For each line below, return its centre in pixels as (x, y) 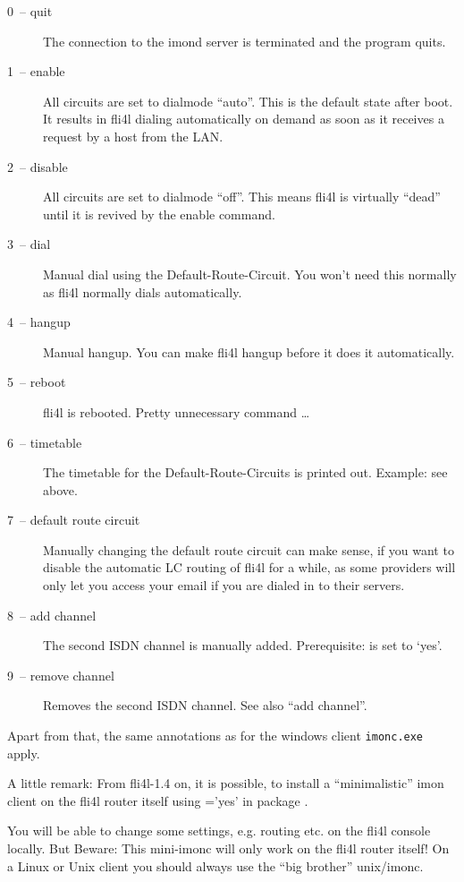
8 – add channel (52, 615)
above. (60, 489)
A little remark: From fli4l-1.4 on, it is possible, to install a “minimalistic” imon (226, 783)
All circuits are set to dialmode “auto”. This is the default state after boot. (248, 101)
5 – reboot (37, 382)
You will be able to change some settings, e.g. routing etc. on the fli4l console (219, 831)
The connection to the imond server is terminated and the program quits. (245, 41)
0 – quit (30, 11)
